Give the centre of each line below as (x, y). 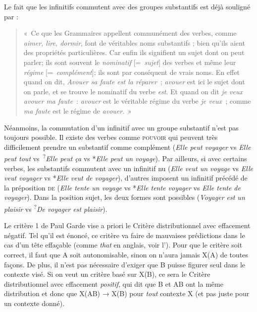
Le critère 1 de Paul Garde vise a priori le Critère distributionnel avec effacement (127, 225)
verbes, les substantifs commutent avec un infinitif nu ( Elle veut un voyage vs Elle (128, 168)
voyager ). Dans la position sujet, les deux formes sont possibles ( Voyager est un (125, 197)
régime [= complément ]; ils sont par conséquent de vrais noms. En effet (131, 72)
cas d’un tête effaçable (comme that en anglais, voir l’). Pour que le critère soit (123, 245)
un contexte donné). (34, 303)
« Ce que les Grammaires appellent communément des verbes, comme (130, 33)
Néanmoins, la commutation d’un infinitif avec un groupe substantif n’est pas (121, 127)
